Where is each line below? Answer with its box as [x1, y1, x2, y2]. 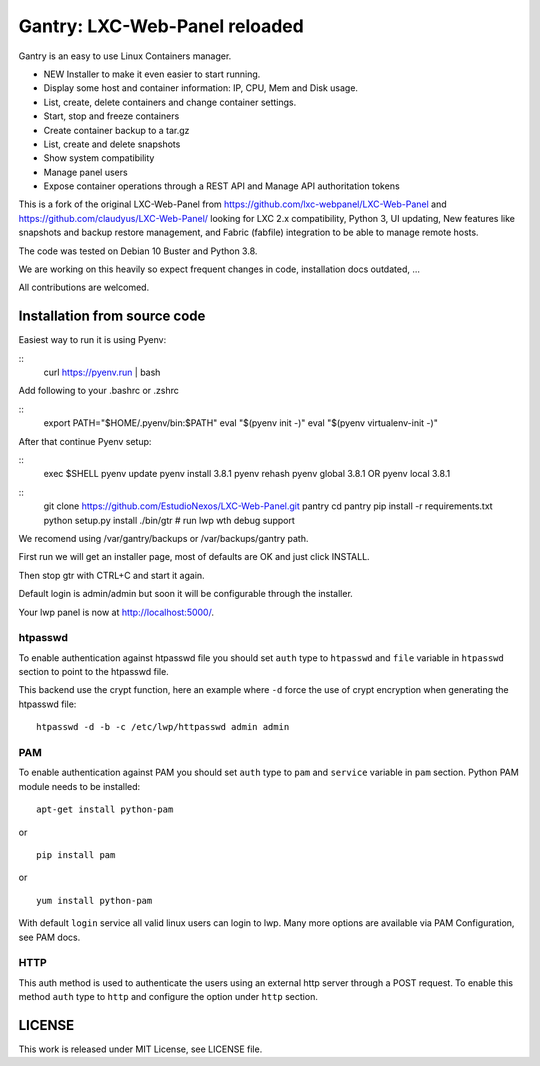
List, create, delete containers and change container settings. [43, 96, 297, 108]
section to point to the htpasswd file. [18, 666, 169, 678]
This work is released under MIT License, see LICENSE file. [18, 1043, 263, 1055]
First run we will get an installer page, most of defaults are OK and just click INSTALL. [18, 551, 370, 563]
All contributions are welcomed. [18, 281, 150, 294]
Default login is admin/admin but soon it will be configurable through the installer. [18, 588, 354, 600]
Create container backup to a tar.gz [43, 124, 190, 136]
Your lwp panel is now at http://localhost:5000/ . [18, 606, 215, 618]
